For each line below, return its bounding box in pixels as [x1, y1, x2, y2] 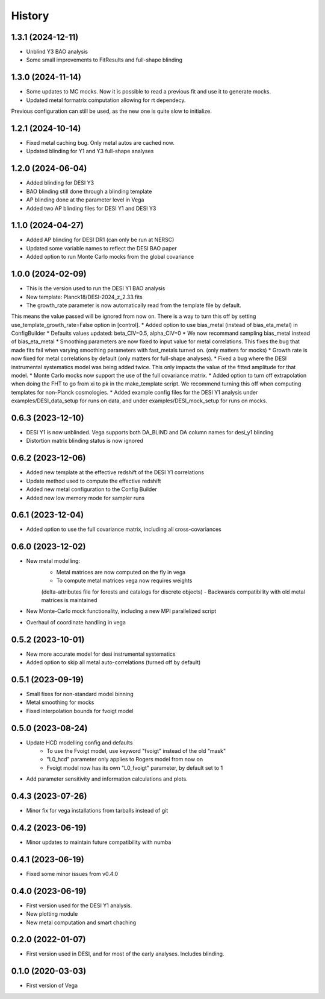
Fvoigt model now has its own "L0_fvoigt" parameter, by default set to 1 [46, 764, 223, 772]
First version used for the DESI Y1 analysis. [26, 902, 132, 909]
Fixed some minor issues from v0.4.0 [26, 870, 119, 877]
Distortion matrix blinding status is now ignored [26, 437, 144, 445]
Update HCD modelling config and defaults [26, 739, 133, 746]
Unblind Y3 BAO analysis [26, 48, 88, 55]
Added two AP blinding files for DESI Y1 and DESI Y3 [26, 205, 156, 212]
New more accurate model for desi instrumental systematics [26, 650, 176, 658]
